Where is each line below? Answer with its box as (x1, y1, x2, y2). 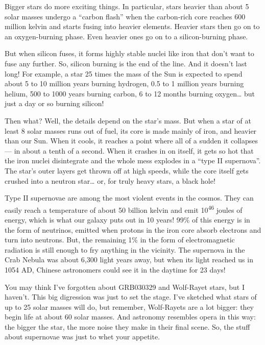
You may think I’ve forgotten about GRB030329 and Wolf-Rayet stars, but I (5, 281, 245, 292)
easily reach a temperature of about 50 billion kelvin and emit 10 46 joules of (5, 203, 243, 215)
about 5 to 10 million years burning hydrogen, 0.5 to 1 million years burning (5, 78, 244, 89)
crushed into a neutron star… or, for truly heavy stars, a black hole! (5, 175, 215, 186)
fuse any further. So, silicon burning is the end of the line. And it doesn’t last (5, 58, 247, 68)
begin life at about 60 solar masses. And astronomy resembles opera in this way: (5, 311, 256, 322)
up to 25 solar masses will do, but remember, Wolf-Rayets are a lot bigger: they (5, 301, 254, 312)
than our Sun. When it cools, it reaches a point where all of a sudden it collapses (5, 135, 258, 146)
